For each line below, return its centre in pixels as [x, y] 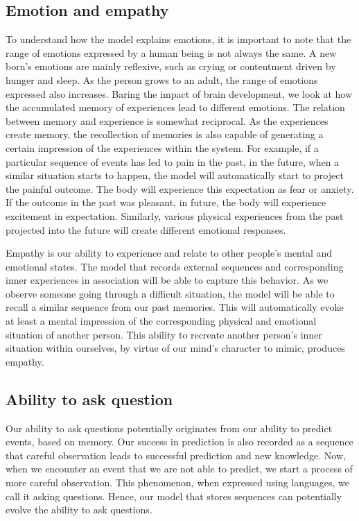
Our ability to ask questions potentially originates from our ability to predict [169, 428]
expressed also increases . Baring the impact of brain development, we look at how [179, 93]
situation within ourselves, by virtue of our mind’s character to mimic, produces [175, 348]
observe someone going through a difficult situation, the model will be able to [170, 293]
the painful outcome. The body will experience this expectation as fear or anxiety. [180, 188]
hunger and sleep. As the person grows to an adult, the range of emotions [162, 79]
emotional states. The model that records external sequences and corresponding [175, 266]
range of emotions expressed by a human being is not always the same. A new [171, 52]
